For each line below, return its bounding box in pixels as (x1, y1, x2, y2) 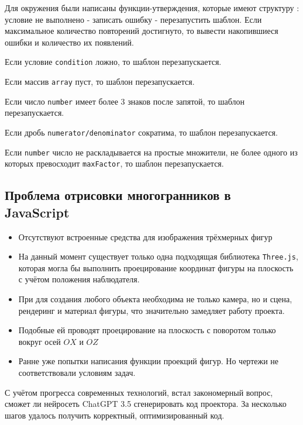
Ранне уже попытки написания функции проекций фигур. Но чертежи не (18, 355, 279, 367)
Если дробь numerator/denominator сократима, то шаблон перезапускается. (5, 126, 278, 138)
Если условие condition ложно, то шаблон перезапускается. (5, 56, 222, 68)
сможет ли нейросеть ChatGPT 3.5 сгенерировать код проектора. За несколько (5, 398, 287, 410)
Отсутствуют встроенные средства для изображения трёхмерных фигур (18, 230, 273, 243)
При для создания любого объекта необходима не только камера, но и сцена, (18, 292, 292, 305)
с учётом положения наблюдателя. (18, 273, 140, 285)
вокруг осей (18, 335, 61, 347)
